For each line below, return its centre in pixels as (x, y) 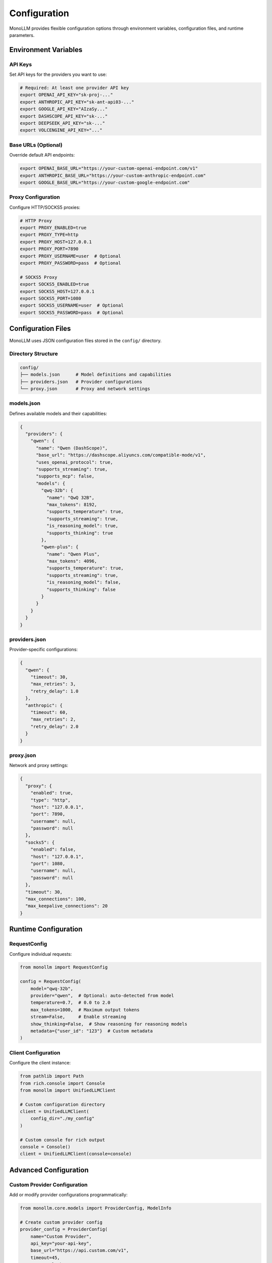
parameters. (22, 35)
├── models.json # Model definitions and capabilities (96, 375)
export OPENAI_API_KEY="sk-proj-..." (66, 95)
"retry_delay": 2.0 (55, 726)
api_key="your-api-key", (61, 1244)
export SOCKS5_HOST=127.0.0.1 (57, 291)
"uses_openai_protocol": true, (75, 462)
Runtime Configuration (46, 929)
